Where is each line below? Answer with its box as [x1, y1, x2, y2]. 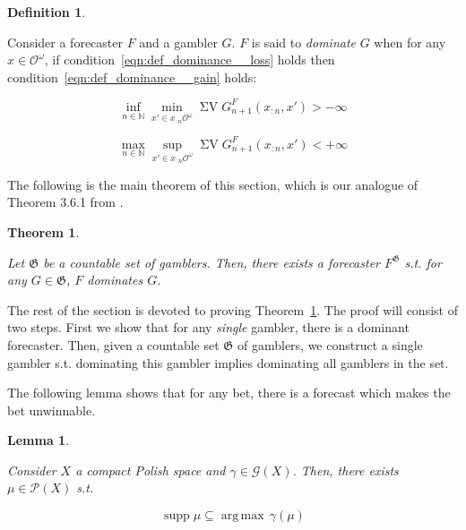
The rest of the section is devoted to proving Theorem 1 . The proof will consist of [7, 300, 458, 319]
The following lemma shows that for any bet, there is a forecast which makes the [7, 383, 451, 402]
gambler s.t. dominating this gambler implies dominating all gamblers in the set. [7, 353, 449, 372]
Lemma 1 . [7, 431, 70, 449]
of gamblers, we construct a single [237, 335, 423, 354]
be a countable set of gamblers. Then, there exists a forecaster [43, 252, 380, 271]
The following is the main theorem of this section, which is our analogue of [7, 175, 419, 193]
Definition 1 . [7, 3, 86, 21]
